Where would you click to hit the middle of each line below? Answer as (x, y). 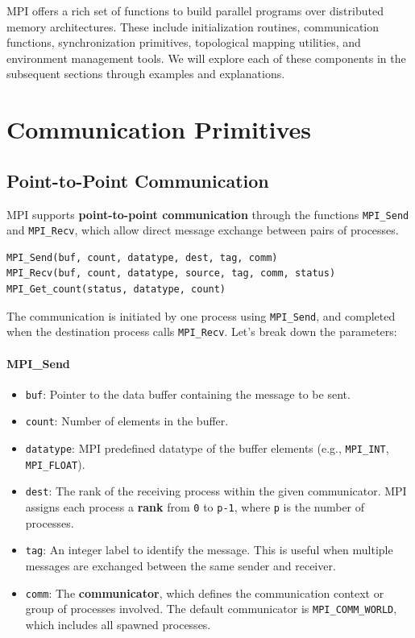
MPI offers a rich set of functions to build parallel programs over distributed (195, 10)
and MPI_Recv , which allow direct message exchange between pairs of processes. (203, 230)
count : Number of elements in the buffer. (127, 421)
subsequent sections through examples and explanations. (146, 74)
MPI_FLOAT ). (55, 464)
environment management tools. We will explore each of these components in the (206, 58)
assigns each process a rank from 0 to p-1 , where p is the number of (195, 507)
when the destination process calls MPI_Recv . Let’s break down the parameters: (202, 331)
